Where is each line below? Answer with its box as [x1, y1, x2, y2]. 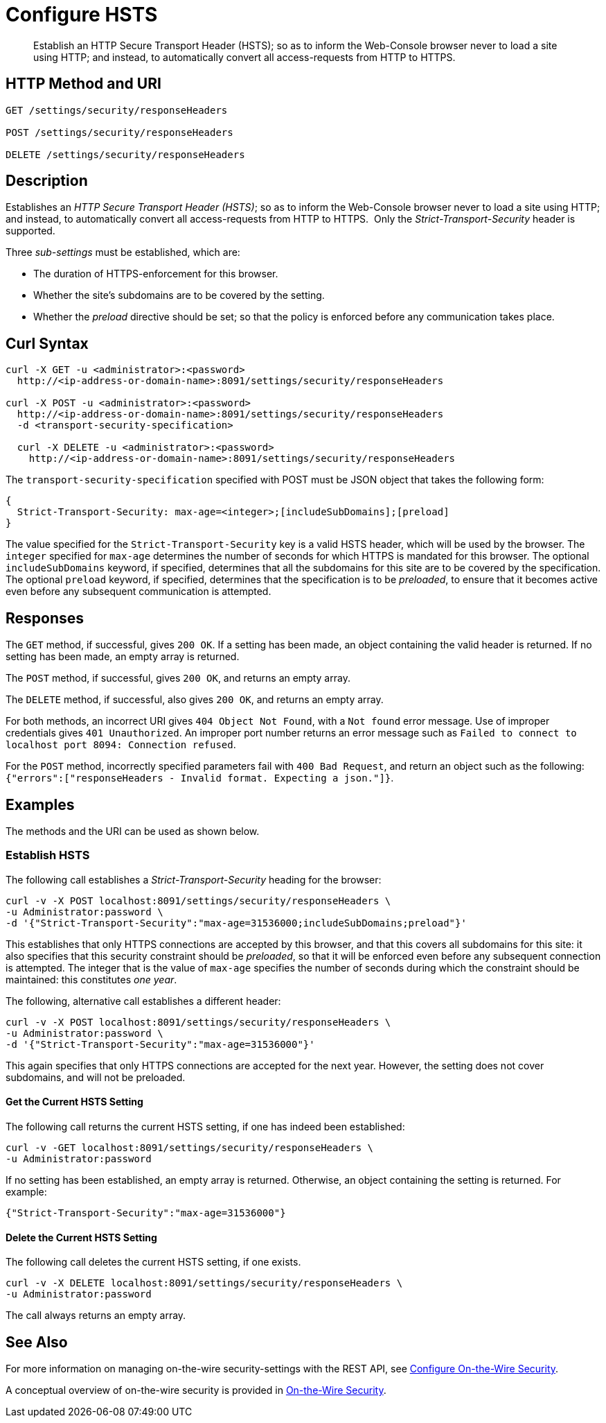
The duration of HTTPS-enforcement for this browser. [33, 268, 278, 280]
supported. [6, 225, 55, 237]
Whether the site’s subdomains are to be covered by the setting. [33, 289, 325, 302]
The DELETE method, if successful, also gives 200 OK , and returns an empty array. [6, 693, 384, 706]
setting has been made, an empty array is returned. [6, 650, 240, 663]
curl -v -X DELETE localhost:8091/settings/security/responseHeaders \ [6, 1277, 403, 1289]
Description [6, 172, 88, 190]
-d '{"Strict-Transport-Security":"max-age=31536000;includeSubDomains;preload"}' [6, 917, 467, 929]
